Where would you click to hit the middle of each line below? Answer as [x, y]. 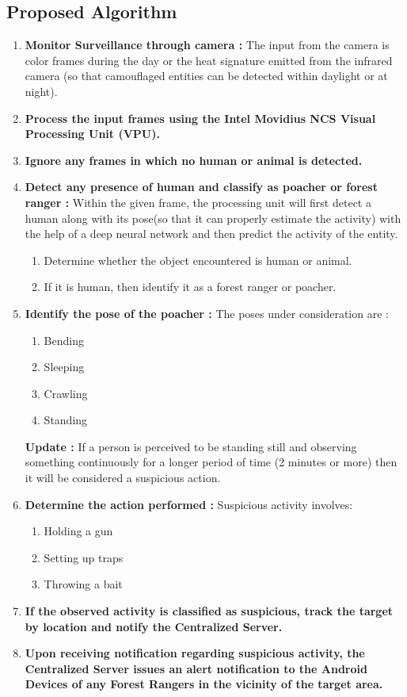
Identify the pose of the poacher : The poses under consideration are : [207, 313]
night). [41, 91]
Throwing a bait [83, 584]
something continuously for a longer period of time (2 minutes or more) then [211, 462]
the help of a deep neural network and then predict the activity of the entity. [211, 234]
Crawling [66, 393]
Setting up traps [84, 557]
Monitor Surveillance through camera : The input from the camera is [207, 45]
